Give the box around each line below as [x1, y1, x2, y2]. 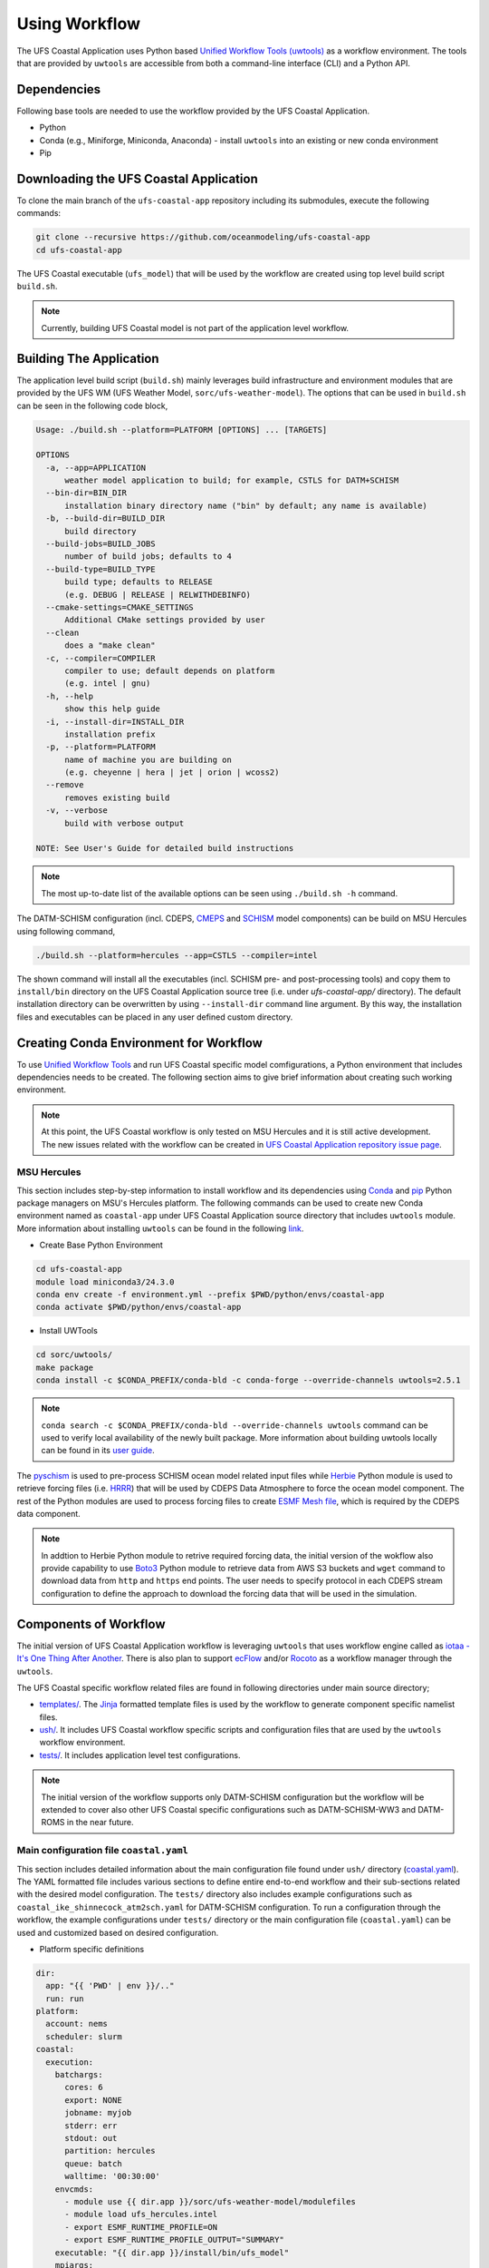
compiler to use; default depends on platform [64, 665, 275, 676]
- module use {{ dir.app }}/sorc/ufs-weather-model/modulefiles [64, 2196, 357, 2206]
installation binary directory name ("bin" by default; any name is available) [64, 500, 427, 511]
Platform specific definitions [39, 1943, 145, 1954]
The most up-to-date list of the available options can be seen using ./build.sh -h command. [41, 887, 398, 898]
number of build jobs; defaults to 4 [64, 552, 233, 562]
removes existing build [64, 792, 170, 803]
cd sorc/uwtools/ [35, 1350, 113, 1360]
